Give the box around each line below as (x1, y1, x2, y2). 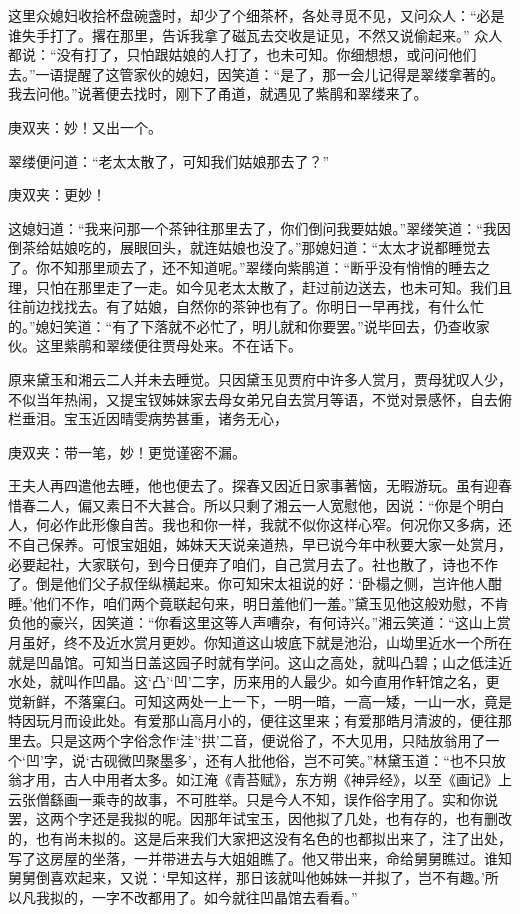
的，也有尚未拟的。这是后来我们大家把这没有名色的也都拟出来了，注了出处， (8, 827, 512, 848)
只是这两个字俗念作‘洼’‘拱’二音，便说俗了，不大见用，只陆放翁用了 (49, 730, 486, 750)
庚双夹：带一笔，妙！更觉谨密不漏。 (8, 441, 246, 462)
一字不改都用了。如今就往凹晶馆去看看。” (91, 886, 358, 907)
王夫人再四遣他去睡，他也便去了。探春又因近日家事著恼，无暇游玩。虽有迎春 (8, 475, 512, 496)
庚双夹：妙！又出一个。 (8, 116, 162, 137)
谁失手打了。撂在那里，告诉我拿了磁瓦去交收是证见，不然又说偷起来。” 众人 (8, 24, 503, 45)
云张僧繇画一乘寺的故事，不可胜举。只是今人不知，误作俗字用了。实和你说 (8, 788, 498, 809)
